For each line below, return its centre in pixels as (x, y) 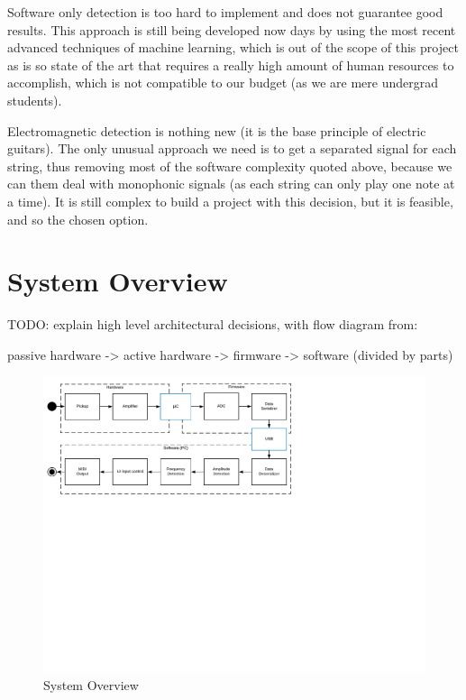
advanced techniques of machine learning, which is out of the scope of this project (233, 47)
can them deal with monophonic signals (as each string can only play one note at (231, 184)
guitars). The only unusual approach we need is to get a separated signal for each (232, 148)
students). (35, 100)
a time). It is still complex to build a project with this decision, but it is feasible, (230, 201)
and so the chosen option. (78, 219)
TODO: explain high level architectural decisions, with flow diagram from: (213, 324)
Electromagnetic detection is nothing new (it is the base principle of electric (217, 130)
